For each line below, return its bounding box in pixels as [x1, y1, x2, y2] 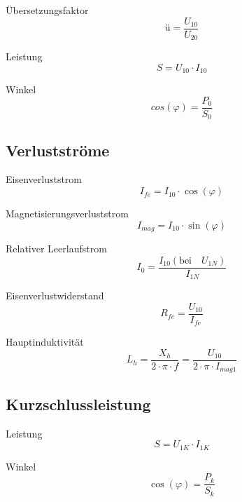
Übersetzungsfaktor [6, 3, 89, 17]
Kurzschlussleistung [6, 393, 151, 414]
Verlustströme [6, 139, 110, 161]
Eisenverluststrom [6, 172, 83, 186]
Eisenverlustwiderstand [6, 288, 104, 303]
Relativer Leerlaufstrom [6, 241, 107, 256]
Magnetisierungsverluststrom [6, 206, 129, 221]
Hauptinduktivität [6, 334, 84, 349]
